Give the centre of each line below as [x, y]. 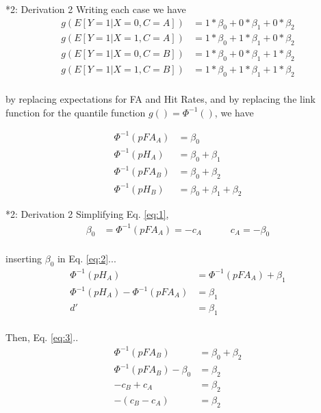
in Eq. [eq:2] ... [87, 259]
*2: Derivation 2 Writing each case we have [96, 9]
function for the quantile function [76, 112]
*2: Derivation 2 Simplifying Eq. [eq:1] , [87, 214]
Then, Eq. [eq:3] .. [42, 337]
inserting [24, 259]
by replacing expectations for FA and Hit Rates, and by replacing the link [160, 98]
